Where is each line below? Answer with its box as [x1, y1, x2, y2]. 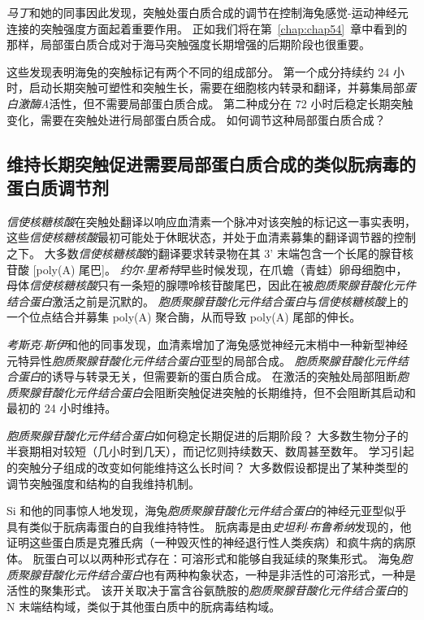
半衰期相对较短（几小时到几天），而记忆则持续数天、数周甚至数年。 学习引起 [6, 443, 414, 460]
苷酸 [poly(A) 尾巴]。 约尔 [6, 260, 143, 277]
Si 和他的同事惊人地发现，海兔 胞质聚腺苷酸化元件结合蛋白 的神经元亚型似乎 [6, 502, 407, 519]
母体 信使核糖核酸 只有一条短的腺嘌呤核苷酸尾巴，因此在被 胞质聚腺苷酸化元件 [6, 277, 416, 294]
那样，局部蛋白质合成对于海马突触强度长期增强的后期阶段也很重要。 [6, 36, 370, 53]
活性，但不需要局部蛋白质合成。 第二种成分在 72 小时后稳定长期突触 [49, 94, 413, 111]
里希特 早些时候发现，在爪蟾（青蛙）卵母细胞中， [145, 260, 408, 277]
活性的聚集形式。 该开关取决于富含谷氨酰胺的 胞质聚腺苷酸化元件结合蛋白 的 [6, 582, 409, 599]
